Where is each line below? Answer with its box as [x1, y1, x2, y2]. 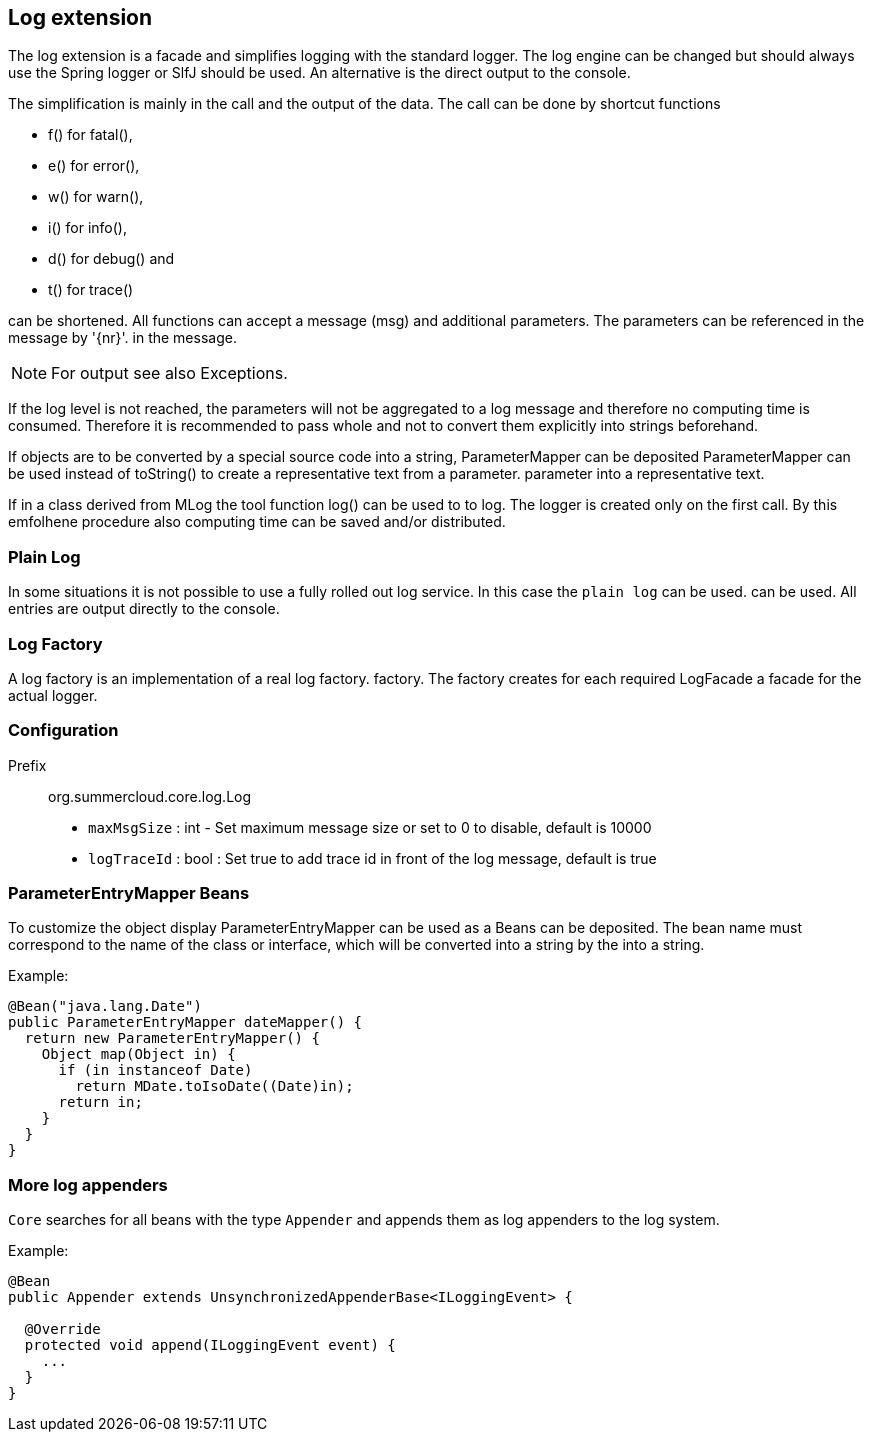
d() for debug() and [48, 250, 175, 268]
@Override [24, 1321, 101, 1338]
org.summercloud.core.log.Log [48, 787, 252, 805]
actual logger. [8, 686, 98, 704]
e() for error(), [48, 157, 140, 175]
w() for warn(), [48, 188, 144, 206]
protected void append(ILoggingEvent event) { [24, 1337, 396, 1354]
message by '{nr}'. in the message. [8, 329, 237, 347]
